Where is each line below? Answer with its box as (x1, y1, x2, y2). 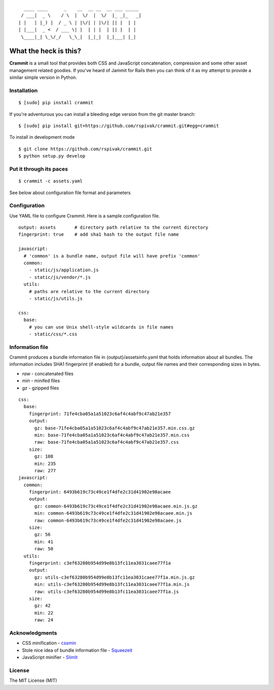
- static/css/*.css (28, 331, 78, 337)
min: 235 (34, 460, 56, 466)
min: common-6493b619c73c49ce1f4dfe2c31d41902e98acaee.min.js (34, 511, 192, 516)
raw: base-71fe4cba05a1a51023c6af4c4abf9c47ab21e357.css (34, 440, 179, 445)
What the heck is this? (9, 47, 81, 55)
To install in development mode (9, 134, 75, 140)
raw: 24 (34, 617, 53, 623)
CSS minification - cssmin (22, 640, 76, 646)
